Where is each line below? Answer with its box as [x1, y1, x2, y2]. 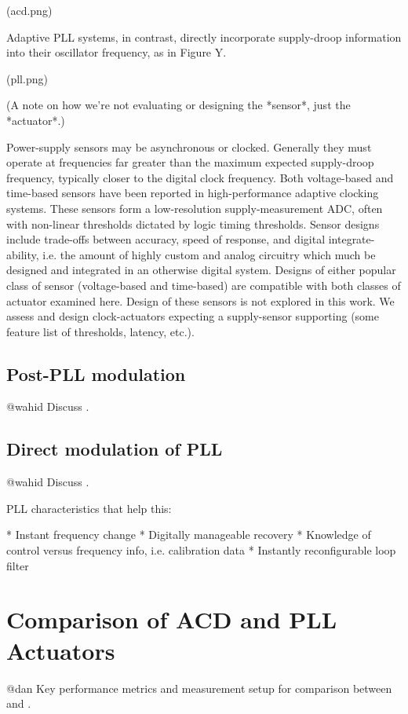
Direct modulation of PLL [6, 437, 223, 461]
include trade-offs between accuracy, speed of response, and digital [6, 231, 326, 247]
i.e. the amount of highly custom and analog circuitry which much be [42, 246, 376, 262]
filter [6, 557, 29, 573]
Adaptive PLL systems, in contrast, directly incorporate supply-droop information [6, 28, 402, 45]
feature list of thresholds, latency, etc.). [6, 323, 195, 339]
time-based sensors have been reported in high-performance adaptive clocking [6, 185, 379, 201]
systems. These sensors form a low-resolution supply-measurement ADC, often [6, 200, 383, 216]
